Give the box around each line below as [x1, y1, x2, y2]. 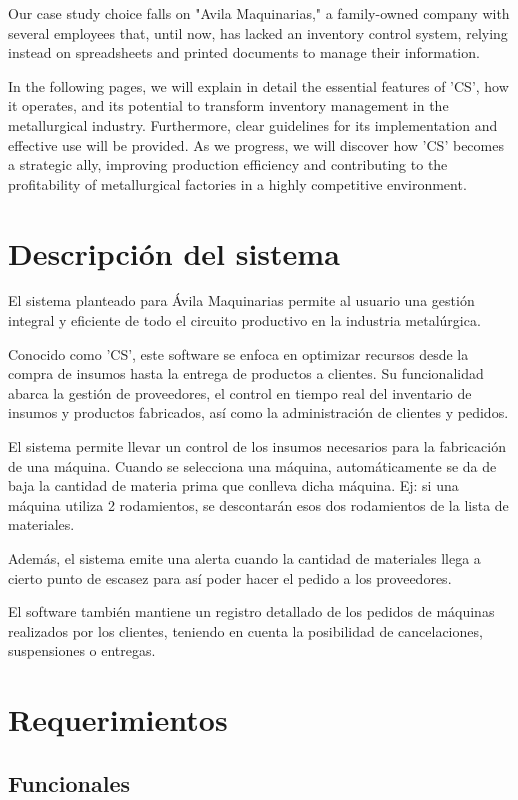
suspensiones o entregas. [8, 640, 156, 661]
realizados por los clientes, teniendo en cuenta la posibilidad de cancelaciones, [8, 620, 483, 641]
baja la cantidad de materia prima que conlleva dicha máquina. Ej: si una [8, 475, 459, 496]
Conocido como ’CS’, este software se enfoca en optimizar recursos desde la [8, 343, 469, 364]
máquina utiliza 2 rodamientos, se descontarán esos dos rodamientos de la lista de [8, 494, 509, 515]
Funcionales [8, 767, 130, 798]
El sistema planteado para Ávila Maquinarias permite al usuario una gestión [8, 290, 475, 311]
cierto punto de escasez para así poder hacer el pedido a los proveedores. [8, 567, 452, 588]
